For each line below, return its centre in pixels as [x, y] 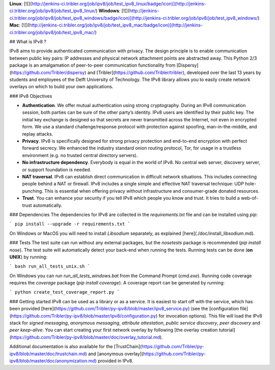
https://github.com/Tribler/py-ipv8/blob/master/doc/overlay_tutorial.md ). [87, 337]
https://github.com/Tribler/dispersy [48, 72]
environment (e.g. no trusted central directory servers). [80, 155]
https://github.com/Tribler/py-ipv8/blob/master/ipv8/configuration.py [84, 315]
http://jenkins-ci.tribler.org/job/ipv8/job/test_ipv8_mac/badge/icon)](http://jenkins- [116, 25]
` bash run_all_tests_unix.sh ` [50, 267]
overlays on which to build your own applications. [61, 87]
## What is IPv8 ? [28, 41]
